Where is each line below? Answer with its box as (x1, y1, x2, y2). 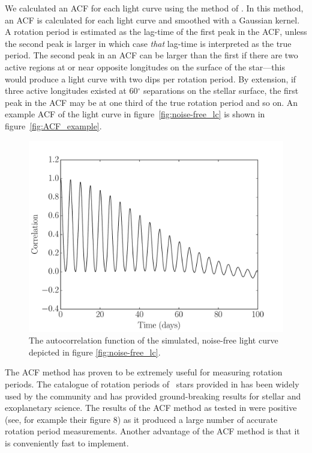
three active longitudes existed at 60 (5, 84, 138, 97)
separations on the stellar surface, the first (143, 84, 299, 97)
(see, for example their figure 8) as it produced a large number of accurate (5, 413, 278, 425)
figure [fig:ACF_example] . (5, 119, 102, 132)
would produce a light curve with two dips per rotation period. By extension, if (5, 72, 296, 85)
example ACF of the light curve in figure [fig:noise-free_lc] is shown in (5, 108, 265, 120)
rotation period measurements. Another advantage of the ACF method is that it (5, 425, 300, 437)
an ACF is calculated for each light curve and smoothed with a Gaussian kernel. (5, 13, 300, 26)
